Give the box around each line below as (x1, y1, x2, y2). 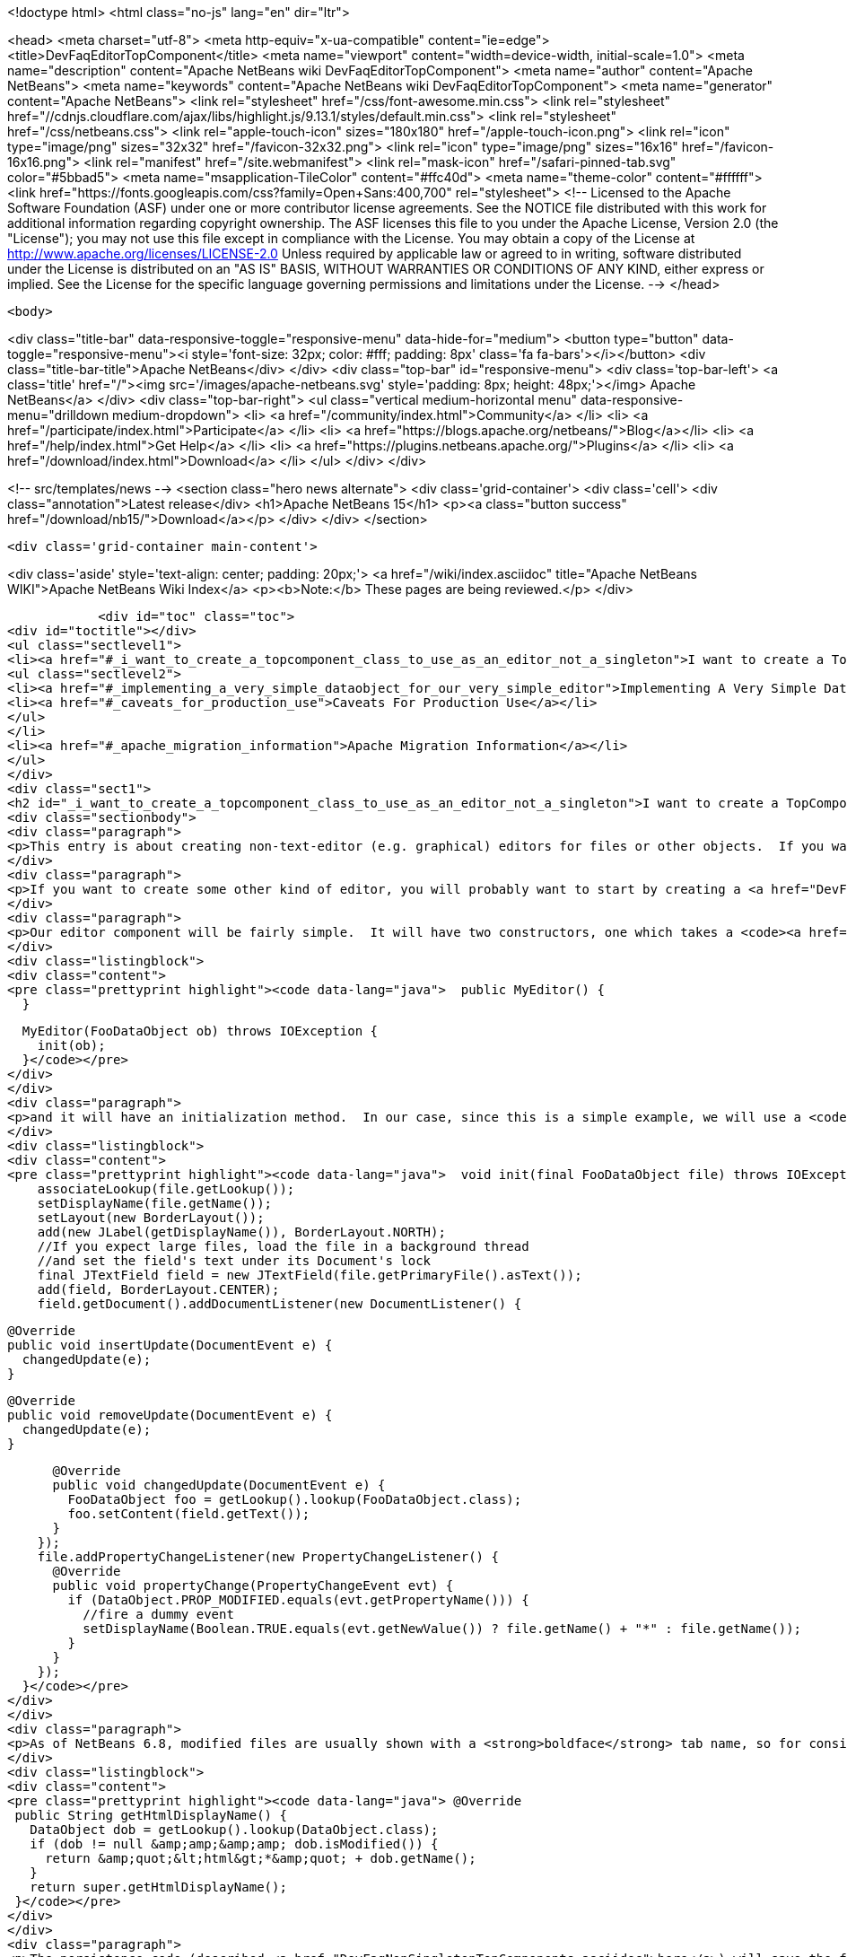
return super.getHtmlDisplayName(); (30, 1880, 287, 1894)
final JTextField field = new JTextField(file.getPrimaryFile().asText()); (37, 1268, 582, 1282)
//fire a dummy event (83, 1607, 234, 1621)
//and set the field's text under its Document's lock (37, 1254, 432, 1268)
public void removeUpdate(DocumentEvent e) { (7, 1408, 333, 1422)
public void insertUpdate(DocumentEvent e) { (7, 1338, 333, 1352)
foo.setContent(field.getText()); (67, 1507, 310, 1521)
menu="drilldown (7, 407, 109, 423)
